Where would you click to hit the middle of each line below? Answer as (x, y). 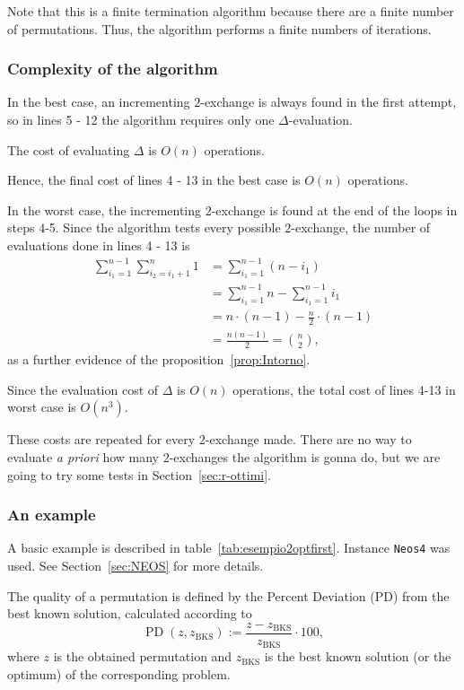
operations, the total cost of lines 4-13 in (344, 389)
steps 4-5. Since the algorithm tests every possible (144, 227)
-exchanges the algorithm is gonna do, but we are (305, 457)
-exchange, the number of (361, 227)
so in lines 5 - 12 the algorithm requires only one (141, 119)
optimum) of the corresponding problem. (119, 673)
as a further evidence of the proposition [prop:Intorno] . (159, 359)
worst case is (42, 407)
